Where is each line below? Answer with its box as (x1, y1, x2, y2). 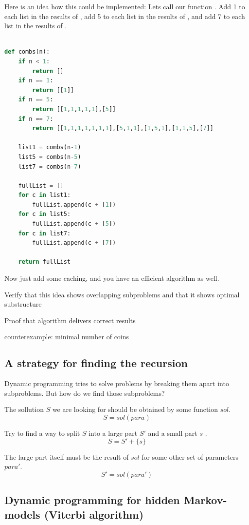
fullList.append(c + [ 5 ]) (32, 220, 116, 228)
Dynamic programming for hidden (4, 492, 180, 507)
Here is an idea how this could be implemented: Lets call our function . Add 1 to (4, 1, 245, 11)
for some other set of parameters (142, 451, 239, 462)
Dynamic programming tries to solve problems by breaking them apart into (4, 378, 229, 389)
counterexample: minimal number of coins (4, 331, 129, 342)
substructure (4, 299, 42, 309)
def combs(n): (4, 48, 50, 56)
